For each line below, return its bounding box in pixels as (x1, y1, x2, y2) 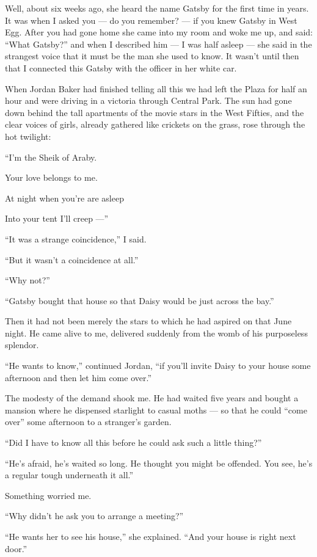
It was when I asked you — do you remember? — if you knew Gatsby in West (5, 13, 297, 26)
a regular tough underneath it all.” (5, 468, 134, 481)
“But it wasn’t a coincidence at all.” (5, 253, 139, 266)
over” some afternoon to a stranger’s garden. (5, 415, 172, 428)
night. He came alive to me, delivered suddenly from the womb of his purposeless (5, 326, 308, 339)
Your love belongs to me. (5, 171, 98, 184)
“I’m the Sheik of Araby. (5, 150, 97, 163)
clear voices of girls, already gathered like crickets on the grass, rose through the (5, 118, 305, 131)
